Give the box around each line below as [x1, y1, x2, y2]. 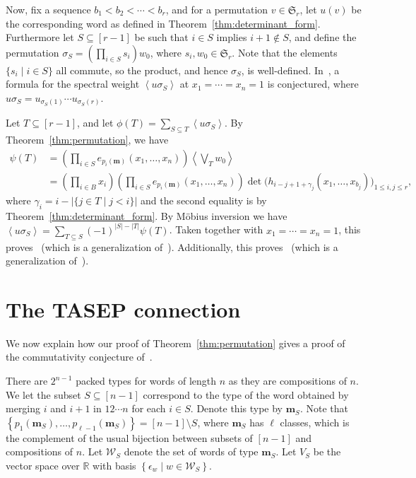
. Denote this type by [190, 401, 283, 416]
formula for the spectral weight [6, 76, 140, 91]
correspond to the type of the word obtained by [143, 387, 349, 402]
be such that [134, 30, 189, 45]
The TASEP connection [6, 294, 241, 323]
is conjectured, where [267, 76, 359, 91]
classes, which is [280, 414, 350, 429]
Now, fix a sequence [6, 2, 91, 16]
